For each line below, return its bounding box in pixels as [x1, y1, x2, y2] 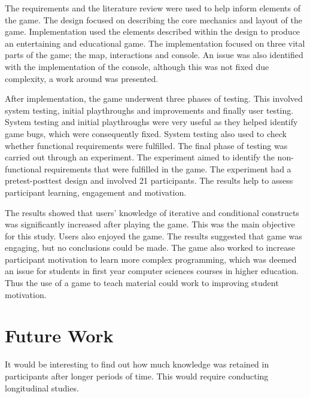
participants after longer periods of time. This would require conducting [5, 369, 269, 382]
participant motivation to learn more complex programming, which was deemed [5, 253, 297, 265]
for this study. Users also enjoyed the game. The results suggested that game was [5, 229, 302, 242]
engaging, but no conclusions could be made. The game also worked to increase [5, 241, 295, 254]
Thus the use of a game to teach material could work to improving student [5, 277, 279, 289]
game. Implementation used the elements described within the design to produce [5, 25, 300, 38]
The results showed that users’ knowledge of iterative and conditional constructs [5, 206, 299, 218]
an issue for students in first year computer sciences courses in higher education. [5, 265, 299, 277]
